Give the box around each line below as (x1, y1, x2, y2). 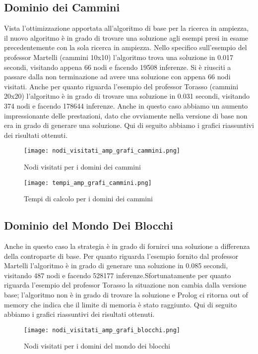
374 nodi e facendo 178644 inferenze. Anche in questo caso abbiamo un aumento (4, 100, 248, 111)
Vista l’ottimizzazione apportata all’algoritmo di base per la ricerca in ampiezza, (4, 23, 249, 33)
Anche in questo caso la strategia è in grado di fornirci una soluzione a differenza (4, 241, 250, 251)
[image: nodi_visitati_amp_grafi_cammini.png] (24, 147, 180, 155)
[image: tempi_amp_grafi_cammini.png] (24, 179, 152, 186)
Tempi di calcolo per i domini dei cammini (24, 193, 153, 204)
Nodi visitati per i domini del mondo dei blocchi (24, 341, 170, 351)
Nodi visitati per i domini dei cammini (24, 161, 141, 172)
